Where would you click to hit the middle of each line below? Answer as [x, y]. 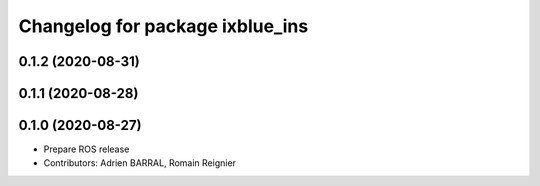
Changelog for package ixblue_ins [163, 26]
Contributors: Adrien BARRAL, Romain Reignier [140, 163]
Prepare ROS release [86, 149]
